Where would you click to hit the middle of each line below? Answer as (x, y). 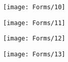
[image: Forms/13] (34, 54)
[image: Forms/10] (34, 7)
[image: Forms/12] (34, 39)
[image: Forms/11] (34, 23)
